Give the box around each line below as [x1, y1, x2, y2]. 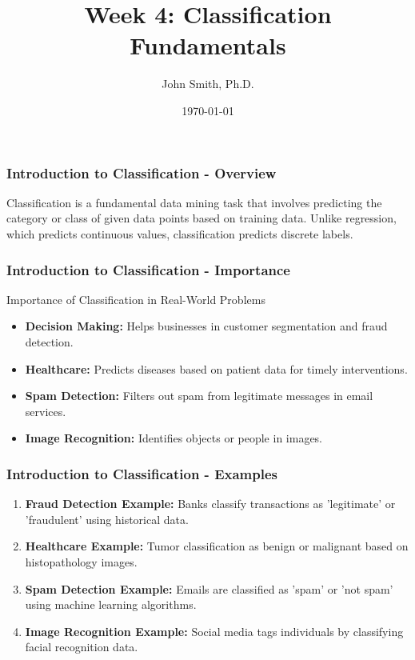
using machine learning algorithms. [25, 596, 197, 613]
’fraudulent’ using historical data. [25, 510, 189, 527]
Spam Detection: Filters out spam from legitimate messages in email [25, 387, 373, 404]
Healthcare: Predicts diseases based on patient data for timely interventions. [25, 360, 408, 377]
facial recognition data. [25, 638, 138, 655]
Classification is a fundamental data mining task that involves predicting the [6, 194, 382, 210]
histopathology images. [25, 553, 138, 570]
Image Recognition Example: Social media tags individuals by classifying [25, 622, 404, 639]
